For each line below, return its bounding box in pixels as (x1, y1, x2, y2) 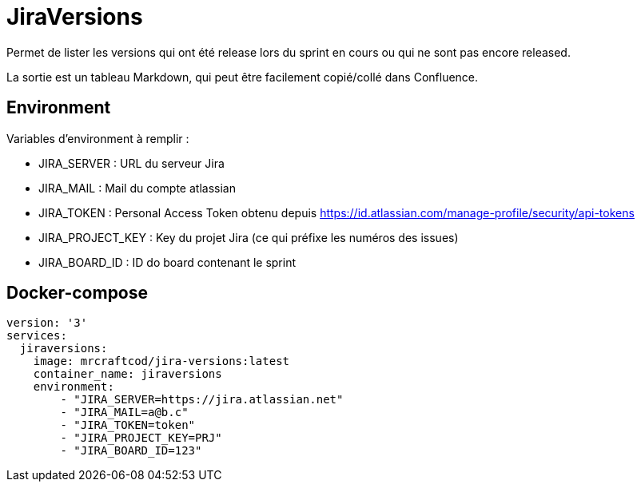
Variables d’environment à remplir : (6, 131, 189, 145)
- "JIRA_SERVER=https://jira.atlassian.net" (60, 393, 344, 407)
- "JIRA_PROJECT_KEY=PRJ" (60, 431, 222, 445)
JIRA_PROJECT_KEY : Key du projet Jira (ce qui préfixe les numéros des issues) (38, 230, 459, 244)
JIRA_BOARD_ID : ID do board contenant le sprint (38, 255, 297, 269)
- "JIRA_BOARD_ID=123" (60, 444, 202, 458)
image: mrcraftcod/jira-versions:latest (33, 355, 290, 368)
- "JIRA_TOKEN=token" (60, 419, 196, 432)
